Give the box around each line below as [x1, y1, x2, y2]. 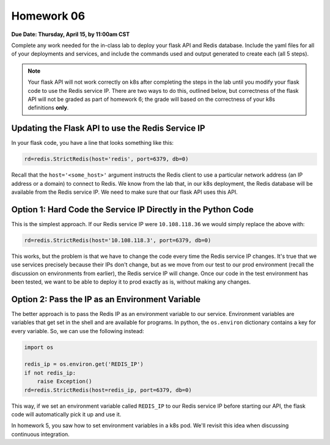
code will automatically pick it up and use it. [11, 410, 122, 418]
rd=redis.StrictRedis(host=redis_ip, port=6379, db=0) [24, 386, 192, 394]
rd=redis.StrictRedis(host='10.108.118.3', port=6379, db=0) [24, 237, 211, 244]
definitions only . [28, 104, 69, 111]
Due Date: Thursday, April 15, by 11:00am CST [11, 31, 130, 38]
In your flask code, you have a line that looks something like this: [11, 139, 174, 147]
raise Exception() [37, 378, 92, 385]
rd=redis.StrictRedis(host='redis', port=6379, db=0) [24, 156, 189, 163]
